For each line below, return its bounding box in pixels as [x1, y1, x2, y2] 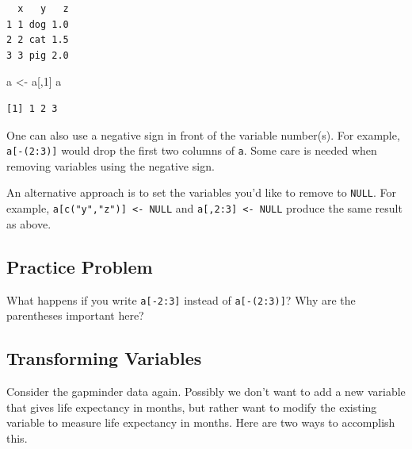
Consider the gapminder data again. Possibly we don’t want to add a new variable [6, 382, 406, 399]
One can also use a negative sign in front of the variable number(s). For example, [6, 126, 400, 143]
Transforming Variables [6, 346, 202, 370]
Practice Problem [6, 254, 153, 278]
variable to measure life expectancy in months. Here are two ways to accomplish [6, 414, 395, 431]
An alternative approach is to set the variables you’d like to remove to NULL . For [6, 184, 397, 201]
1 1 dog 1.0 [6, 18, 69, 30]
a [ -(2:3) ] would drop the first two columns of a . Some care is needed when [6, 142, 377, 159]
